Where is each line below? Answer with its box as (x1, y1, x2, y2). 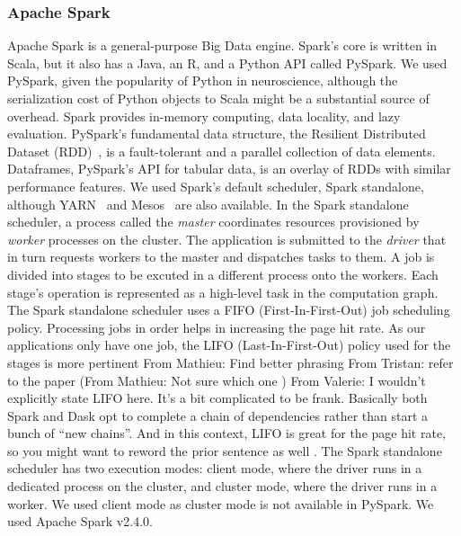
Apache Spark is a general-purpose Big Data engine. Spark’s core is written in (7, 36, 438, 55)
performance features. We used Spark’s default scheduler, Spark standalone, (7, 176, 424, 195)
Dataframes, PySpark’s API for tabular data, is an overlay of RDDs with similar (7, 159, 451, 178)
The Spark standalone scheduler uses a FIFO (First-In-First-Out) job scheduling (7, 300, 450, 319)
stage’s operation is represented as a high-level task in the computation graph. (7, 282, 439, 301)
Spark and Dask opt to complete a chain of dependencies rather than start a (7, 406, 429, 424)
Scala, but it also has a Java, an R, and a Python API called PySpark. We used (7, 53, 448, 72)
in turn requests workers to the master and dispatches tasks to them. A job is (7, 247, 435, 266)
